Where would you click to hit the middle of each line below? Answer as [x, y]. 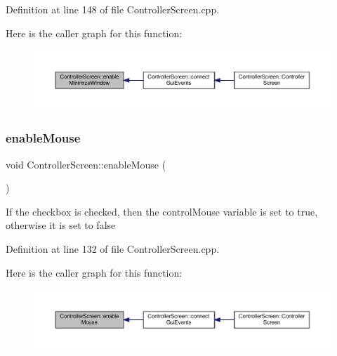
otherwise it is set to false [61, 225]
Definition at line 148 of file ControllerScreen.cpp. [113, 9]
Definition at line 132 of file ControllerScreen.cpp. [113, 248]
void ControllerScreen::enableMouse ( [86, 164]
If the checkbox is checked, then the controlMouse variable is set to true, [162, 211]
